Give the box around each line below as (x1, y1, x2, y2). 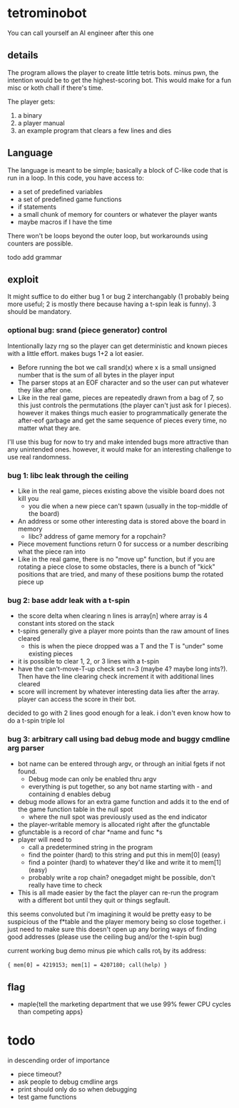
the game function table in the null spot (17, 805, 133, 813)
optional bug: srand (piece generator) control (7, 325, 168, 335)
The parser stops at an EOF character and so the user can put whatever (17, 378, 229, 387)
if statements (17, 202, 57, 211)
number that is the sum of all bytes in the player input (17, 370, 175, 379)
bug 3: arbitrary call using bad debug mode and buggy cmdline (7, 734, 230, 744)
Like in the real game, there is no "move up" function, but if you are (17, 554, 215, 563)
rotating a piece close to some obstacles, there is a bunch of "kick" (17, 562, 215, 571)
